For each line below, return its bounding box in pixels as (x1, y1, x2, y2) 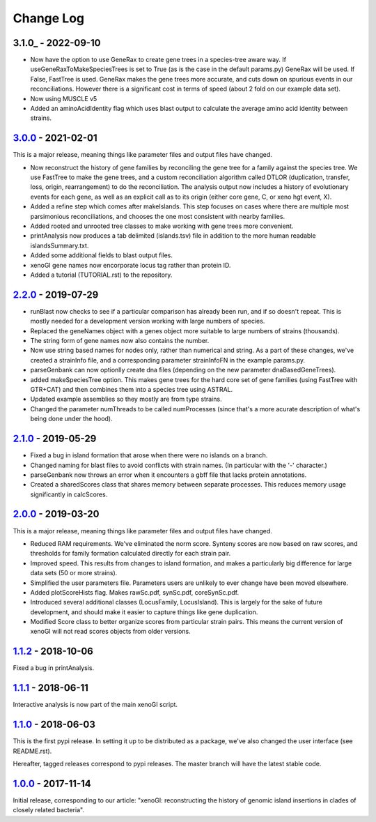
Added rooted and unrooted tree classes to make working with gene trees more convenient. (30, 222, 294, 230)
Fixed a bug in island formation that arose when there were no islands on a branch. (30, 451, 268, 459)
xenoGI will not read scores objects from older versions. (30, 627, 191, 636)
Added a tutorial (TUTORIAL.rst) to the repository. (30, 271, 173, 279)
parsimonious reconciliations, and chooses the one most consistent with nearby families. (30, 212, 285, 220)
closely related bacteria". (13, 806, 85, 814)
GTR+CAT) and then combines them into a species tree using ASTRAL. (30, 386, 233, 394)
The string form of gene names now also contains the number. (30, 337, 210, 345)
